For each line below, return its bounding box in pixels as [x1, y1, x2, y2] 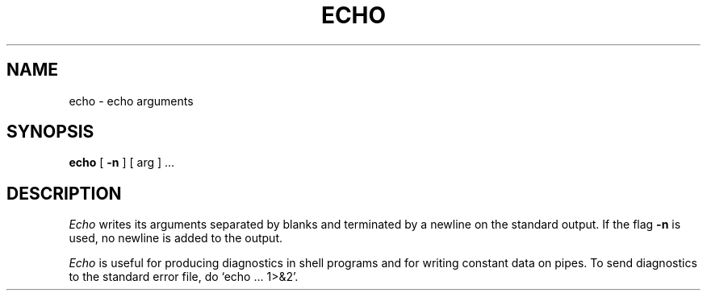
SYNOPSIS [6, 122, 94, 142]
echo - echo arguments [69, 93, 194, 108]
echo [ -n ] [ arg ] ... [69, 155, 175, 170]
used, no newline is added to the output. [69, 231, 283, 245]
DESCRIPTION [6, 183, 122, 204]
